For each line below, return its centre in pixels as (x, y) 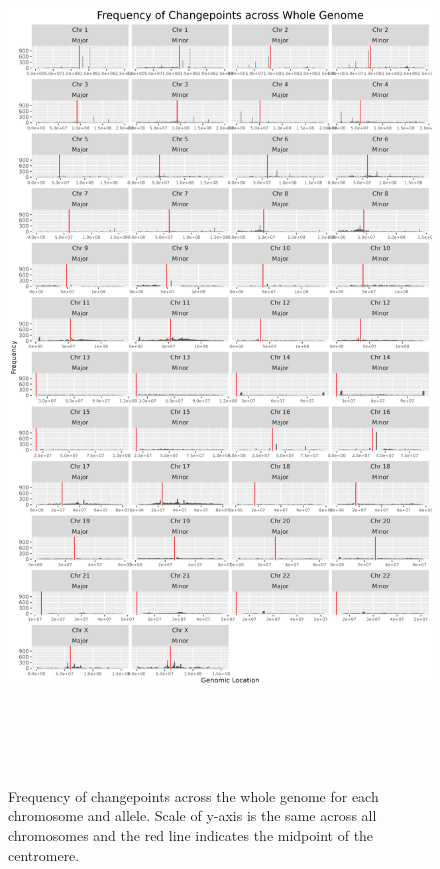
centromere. (44, 854)
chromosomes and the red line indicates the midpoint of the (191, 835)
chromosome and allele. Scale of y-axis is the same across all (192, 815)
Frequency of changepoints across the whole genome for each (193, 795)
